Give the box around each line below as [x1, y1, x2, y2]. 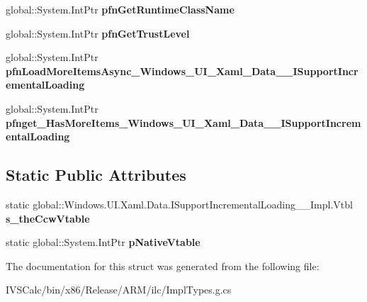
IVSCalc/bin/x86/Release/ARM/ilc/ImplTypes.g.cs [6, 282, 232, 297]
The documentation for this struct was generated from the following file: [6, 258, 320, 273]
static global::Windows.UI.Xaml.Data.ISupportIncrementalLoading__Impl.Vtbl [6, 196, 353, 211]
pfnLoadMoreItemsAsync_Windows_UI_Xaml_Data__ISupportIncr [6, 63, 358, 78]
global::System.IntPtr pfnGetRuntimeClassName [6, 2, 235, 16]
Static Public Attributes [6, 164, 186, 186]
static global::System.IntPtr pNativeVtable [6, 235, 201, 250]
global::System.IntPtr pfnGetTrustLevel [6, 26, 190, 40]
